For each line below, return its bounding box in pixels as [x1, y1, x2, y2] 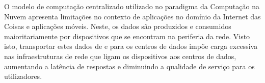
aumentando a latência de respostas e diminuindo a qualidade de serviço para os [4, 61, 255, 71]
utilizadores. [4, 71, 42, 81]
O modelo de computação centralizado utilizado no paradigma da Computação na [4, 1, 259, 11]
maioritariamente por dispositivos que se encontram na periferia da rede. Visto [4, 31, 250, 41]
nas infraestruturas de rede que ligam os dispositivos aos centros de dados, [4, 50, 236, 61]
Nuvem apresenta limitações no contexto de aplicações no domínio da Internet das [4, 11, 261, 21]
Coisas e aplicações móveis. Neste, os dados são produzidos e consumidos [4, 21, 231, 32]
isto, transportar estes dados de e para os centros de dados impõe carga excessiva [4, 41, 258, 51]
